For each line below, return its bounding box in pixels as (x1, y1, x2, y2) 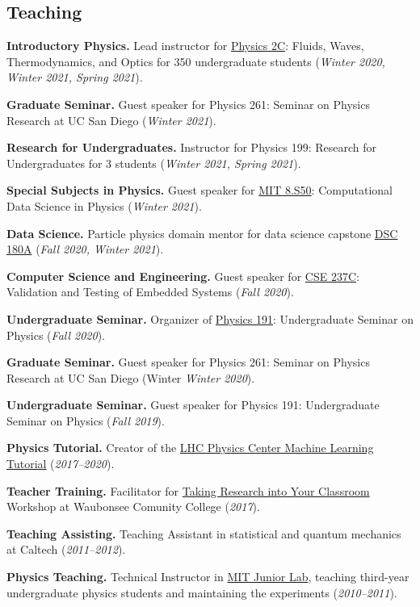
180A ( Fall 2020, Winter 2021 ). (6, 241, 164, 257)
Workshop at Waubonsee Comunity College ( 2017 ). (6, 498, 260, 515)
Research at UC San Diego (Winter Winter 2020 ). (6, 369, 255, 386)
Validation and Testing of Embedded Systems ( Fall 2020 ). (6, 283, 294, 300)
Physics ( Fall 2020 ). (6, 326, 106, 343)
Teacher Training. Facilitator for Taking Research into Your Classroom (6, 482, 370, 499)
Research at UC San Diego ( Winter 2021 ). (6, 111, 216, 128)
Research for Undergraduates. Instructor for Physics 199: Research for (6, 139, 377, 156)
